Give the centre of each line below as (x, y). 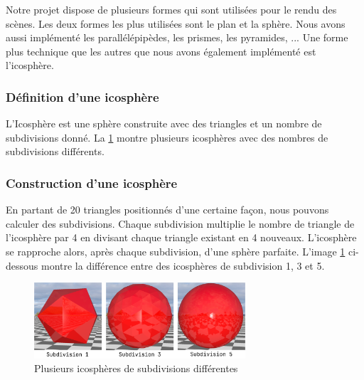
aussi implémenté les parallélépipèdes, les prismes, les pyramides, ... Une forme (177, 37)
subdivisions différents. (55, 151)
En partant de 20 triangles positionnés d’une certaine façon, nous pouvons (167, 210)
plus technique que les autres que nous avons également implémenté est (161, 51)
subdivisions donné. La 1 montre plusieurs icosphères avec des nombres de (167, 137)
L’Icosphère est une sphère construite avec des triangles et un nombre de (164, 123)
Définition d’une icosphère (82, 96)
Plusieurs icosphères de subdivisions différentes (136, 368)
